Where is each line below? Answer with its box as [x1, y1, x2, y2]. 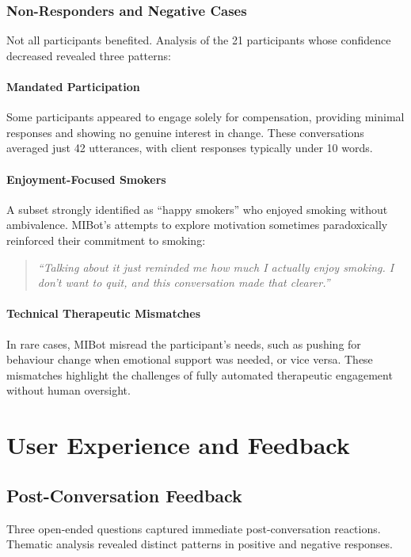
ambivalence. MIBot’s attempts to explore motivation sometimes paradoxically [6, 216, 388, 233]
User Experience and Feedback [6, 429, 350, 461]
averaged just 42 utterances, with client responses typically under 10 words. [6, 139, 373, 156]
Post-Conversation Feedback [6, 483, 242, 507]
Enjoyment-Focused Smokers [6, 170, 166, 187]
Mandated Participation [6, 78, 140, 94]
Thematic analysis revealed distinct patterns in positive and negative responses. [6, 536, 393, 552]
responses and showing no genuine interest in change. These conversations [6, 124, 364, 140]
